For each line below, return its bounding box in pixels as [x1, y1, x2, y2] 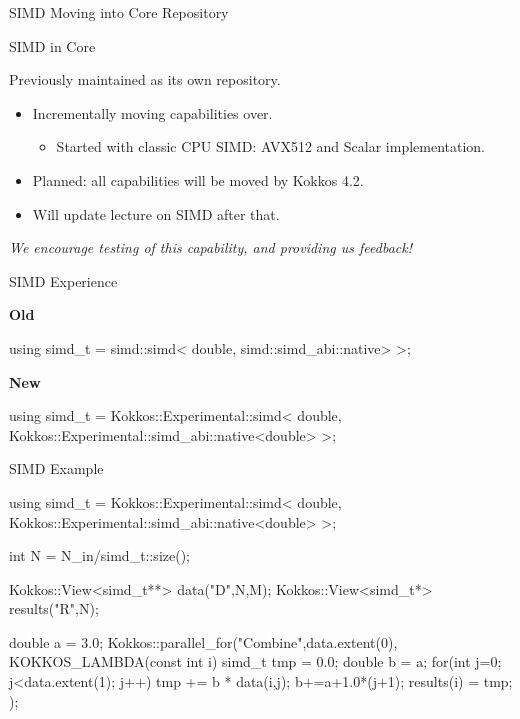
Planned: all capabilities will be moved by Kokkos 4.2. [32, 169, 364, 190]
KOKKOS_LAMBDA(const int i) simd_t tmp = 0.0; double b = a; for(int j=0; [9, 651, 502, 672]
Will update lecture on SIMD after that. [32, 203, 280, 224]
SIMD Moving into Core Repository [9, 2, 229, 22]
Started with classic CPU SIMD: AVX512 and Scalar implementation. [56, 136, 486, 157]
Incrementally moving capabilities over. [32, 102, 273, 123]
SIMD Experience [9, 270, 118, 291]
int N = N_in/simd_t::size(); [9, 545, 190, 566]
